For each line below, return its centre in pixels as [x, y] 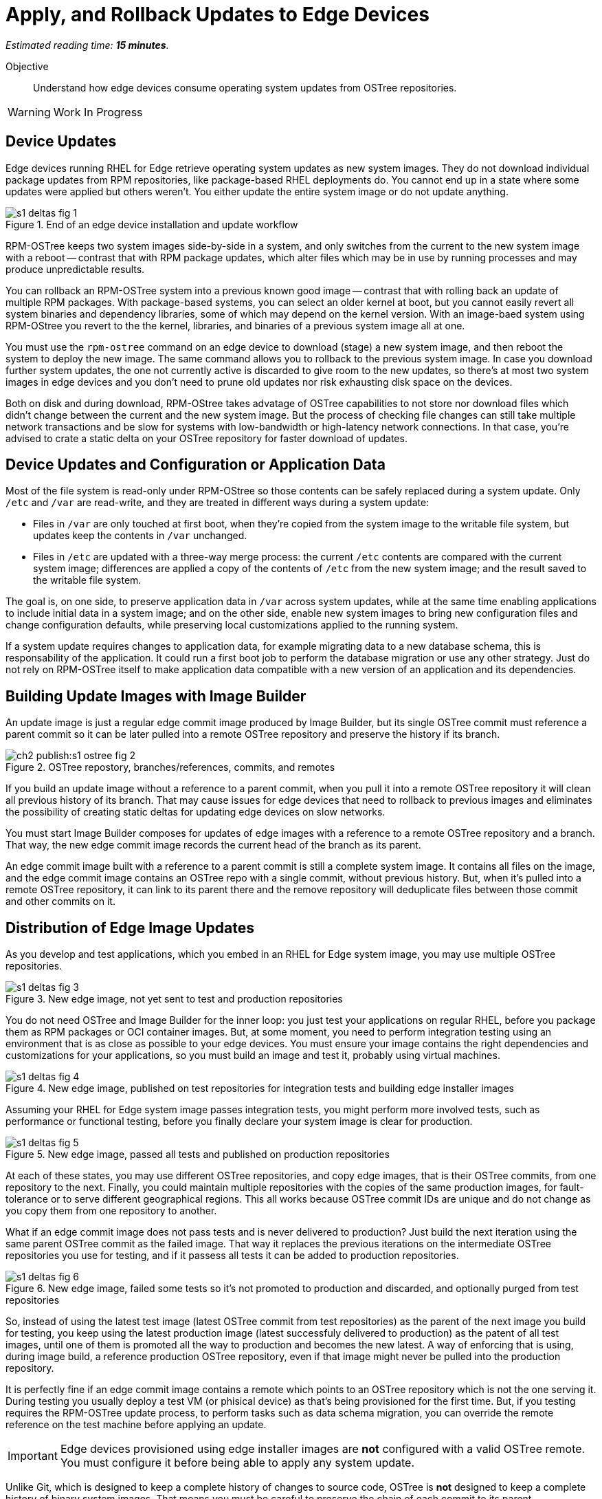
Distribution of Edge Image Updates [130, 928]
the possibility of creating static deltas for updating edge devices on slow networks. [196, 812]
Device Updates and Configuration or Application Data [196, 465]
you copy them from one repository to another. [111, 1211]
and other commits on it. [60, 901]
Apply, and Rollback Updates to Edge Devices [218, 14]
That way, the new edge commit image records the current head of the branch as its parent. [213, 845]
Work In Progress [98, 112]
